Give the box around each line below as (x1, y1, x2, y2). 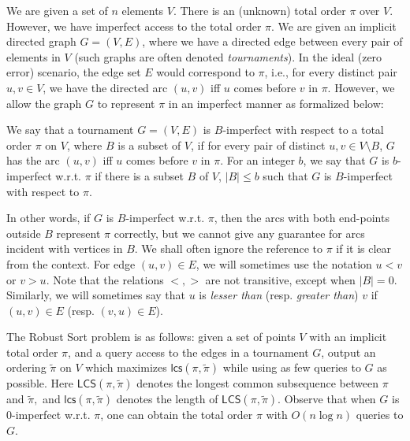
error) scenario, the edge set (6, 64, 141, 80)
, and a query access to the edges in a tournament (68, 343, 309, 360)
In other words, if (6, 209, 91, 226)
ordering (6, 359, 47, 376)
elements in (6, 48, 61, 65)
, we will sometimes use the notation (196, 255, 372, 272)
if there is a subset (95, 167, 184, 183)
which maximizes (85, 359, 167, 376)
